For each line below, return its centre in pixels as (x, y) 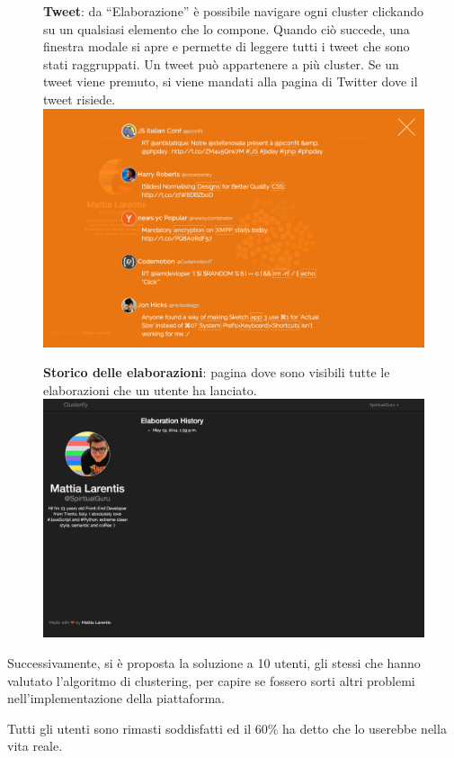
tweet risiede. (80, 99)
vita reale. (35, 746)
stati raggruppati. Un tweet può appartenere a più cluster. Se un (221, 63)
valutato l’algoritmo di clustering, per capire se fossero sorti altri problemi (211, 680)
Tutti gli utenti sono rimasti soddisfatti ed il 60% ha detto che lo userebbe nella (227, 728)
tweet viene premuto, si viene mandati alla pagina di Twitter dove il (231, 81)
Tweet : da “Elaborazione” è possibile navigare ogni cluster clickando (233, 11)
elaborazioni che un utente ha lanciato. (150, 389)
